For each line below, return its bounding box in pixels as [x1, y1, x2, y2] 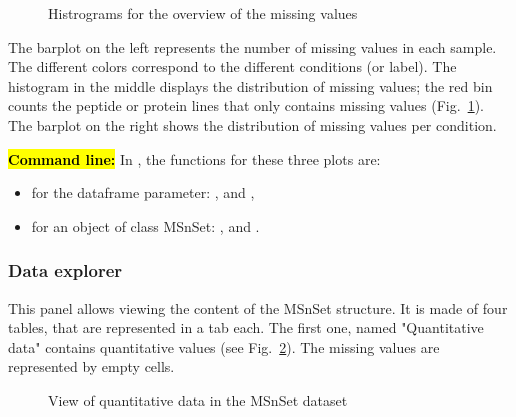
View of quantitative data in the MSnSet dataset [48, 389, 348, 410]
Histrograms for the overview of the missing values [48, 3, 358, 23]
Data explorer [8, 258, 123, 283]
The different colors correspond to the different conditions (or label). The [8, 56, 457, 77]
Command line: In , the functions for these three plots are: [8, 148, 381, 169]
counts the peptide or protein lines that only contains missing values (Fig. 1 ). [8, 95, 484, 116]
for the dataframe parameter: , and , [31, 182, 255, 203]
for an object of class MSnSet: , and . [31, 215, 260, 236]
